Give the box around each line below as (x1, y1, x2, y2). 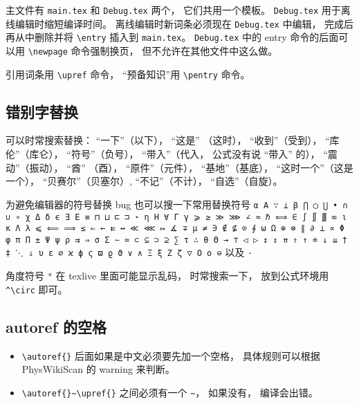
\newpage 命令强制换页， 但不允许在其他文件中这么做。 (28, 43, 278, 57)
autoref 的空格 (6, 315, 107, 337)
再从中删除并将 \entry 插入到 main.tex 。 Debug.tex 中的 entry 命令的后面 (6, 30, 339, 44)
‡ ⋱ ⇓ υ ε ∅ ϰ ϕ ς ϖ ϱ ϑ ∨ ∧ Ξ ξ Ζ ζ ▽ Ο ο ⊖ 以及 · (6, 245, 253, 259)
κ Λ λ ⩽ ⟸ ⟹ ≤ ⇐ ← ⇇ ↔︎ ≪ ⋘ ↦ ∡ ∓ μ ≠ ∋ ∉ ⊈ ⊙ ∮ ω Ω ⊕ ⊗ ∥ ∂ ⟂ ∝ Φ (6, 223, 344, 234)
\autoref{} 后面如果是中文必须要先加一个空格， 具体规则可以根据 (21, 348, 320, 362)
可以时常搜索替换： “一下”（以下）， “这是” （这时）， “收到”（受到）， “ (6, 133, 330, 147)
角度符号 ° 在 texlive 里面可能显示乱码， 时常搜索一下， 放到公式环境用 (6, 268, 329, 283)
